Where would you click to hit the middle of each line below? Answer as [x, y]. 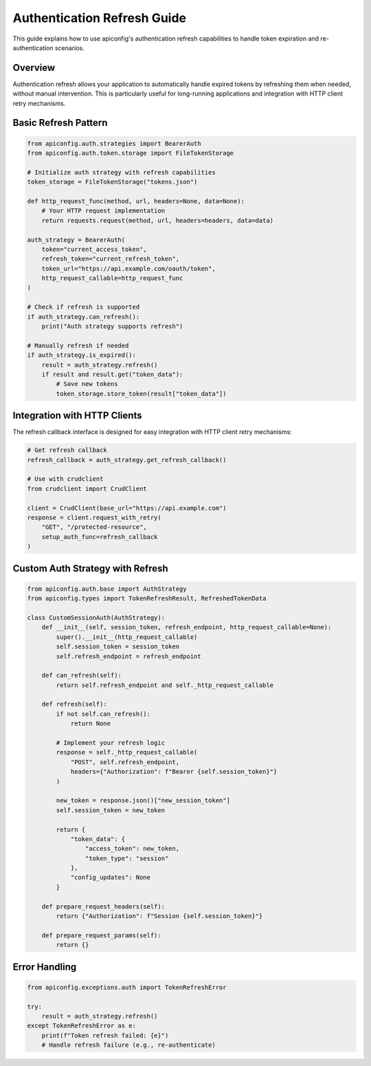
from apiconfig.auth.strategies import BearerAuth [114, 143]
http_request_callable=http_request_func [112, 278]
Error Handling [45, 967]
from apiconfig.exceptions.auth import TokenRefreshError [127, 987]
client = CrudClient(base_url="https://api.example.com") [127, 508]
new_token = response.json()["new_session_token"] [143, 801]
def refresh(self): [75, 704]
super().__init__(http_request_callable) [127, 637]
